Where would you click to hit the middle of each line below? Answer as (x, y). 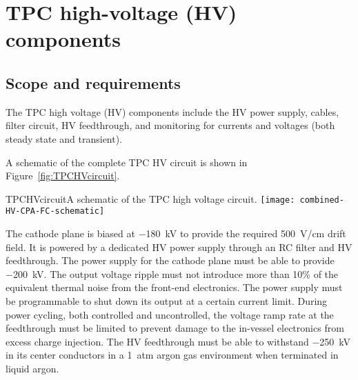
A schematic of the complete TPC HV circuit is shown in (127, 162)
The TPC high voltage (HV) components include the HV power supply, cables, (172, 111)
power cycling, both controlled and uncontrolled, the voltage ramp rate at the (170, 314)
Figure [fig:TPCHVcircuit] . (63, 176)
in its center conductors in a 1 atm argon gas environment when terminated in (172, 355)
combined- (322, 200)
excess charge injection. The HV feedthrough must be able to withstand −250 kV (178, 341)
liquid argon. (32, 368)
